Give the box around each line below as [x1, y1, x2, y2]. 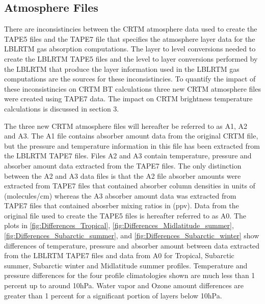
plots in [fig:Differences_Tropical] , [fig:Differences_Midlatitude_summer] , [4, 220, 234, 231]
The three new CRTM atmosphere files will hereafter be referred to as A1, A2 [4, 120, 248, 131]
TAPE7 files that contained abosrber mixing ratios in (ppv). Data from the [4, 200, 239, 211]
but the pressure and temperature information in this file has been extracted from [4, 140, 260, 151]
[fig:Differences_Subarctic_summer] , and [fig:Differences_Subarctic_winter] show [4, 230, 259, 241]
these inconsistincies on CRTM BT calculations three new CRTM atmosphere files [4, 83, 261, 94]
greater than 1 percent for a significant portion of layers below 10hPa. [4, 290, 222, 300]
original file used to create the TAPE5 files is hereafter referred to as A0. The [4, 210, 246, 220]
